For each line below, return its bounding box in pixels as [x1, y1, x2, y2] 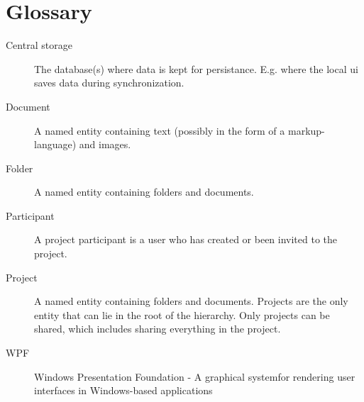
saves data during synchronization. [34, 75, 184, 90]
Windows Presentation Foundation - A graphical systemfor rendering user [34, 369, 355, 384]
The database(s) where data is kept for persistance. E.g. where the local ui [34, 61, 358, 76]
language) [34, 137, 77, 152]
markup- [287, 123, 325, 138]
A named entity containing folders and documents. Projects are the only [34, 294, 348, 308]
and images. [79, 137, 131, 152]
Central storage [6, 38, 72, 52]
